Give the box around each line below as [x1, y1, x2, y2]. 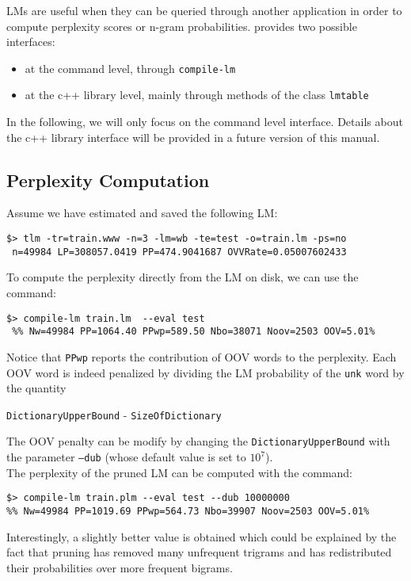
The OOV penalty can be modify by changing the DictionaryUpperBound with [6, 433, 390, 449]
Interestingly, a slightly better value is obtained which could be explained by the [6, 528, 397, 545]
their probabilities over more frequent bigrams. [6, 559, 233, 575]
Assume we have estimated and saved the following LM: [6, 204, 278, 221]
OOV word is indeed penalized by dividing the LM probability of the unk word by [6, 364, 405, 380]
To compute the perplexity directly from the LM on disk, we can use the [6, 269, 359, 285]
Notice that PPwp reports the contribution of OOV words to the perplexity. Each [6, 348, 397, 365]
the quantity [6, 380, 67, 396]
